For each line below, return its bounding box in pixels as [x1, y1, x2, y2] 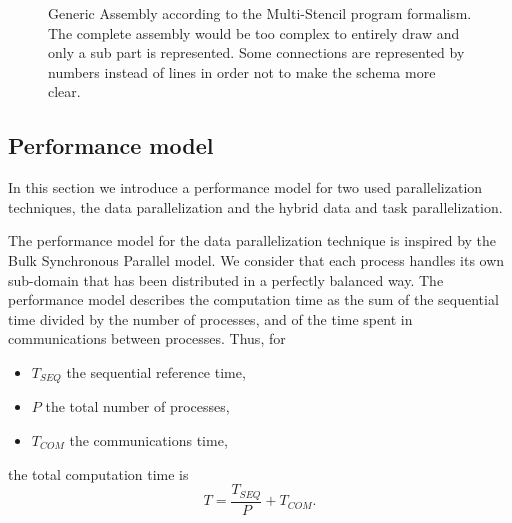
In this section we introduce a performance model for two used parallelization [8, 177, 483, 198]
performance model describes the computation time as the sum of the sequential [8, 289, 499, 310]
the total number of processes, [45, 396, 230, 417]
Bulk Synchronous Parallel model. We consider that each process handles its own [8, 249, 505, 270]
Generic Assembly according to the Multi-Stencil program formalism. [48, 3, 472, 23]
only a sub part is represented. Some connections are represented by [48, 42, 465, 63]
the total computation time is [8, 463, 189, 484]
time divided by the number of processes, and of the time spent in [8, 308, 413, 329]
